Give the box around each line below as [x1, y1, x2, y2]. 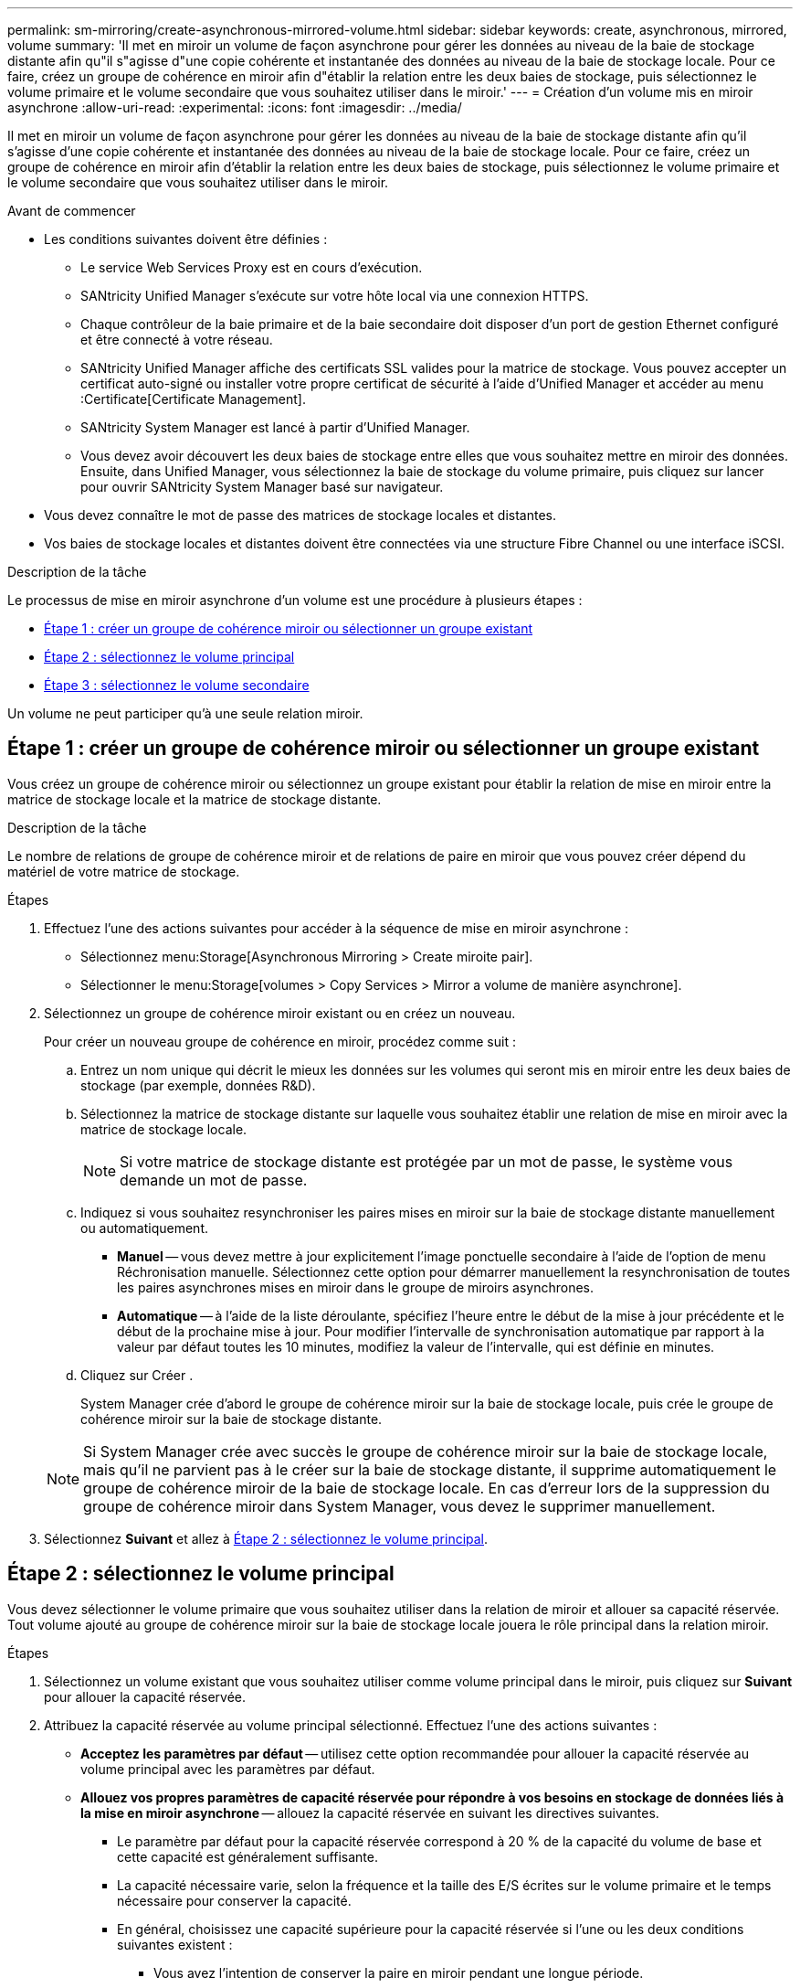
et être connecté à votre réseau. [80, 332, 273, 347]
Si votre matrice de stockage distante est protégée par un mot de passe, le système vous [120, 1152, 733, 1171]
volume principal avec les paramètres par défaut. [80, 1760, 375, 1777]
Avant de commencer [7, 203, 136, 218]
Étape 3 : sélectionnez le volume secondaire [44, 677, 310, 693]
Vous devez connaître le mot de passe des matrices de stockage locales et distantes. [44, 507, 557, 523]
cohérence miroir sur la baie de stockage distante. [80, 1410, 383, 1427]
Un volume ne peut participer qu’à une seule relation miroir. [7, 706, 363, 721]
